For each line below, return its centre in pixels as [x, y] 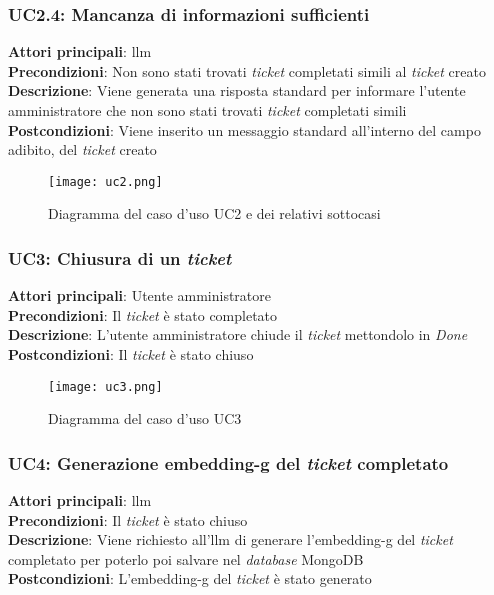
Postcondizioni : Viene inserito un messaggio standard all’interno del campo [244, 129]
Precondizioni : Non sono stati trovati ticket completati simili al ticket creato [247, 70]
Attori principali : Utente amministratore [140, 295]
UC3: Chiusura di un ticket [120, 257]
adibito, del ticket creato [82, 149]
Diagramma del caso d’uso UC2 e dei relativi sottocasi [214, 213]
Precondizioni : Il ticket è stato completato [143, 314]
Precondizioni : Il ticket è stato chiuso [128, 519]
